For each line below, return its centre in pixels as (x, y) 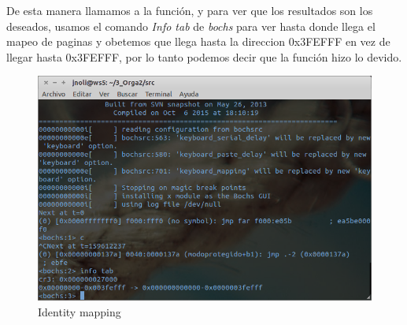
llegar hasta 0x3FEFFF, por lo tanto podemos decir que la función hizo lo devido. (204, 56)
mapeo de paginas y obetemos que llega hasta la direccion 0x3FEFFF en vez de (198, 41)
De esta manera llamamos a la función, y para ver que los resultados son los (190, 10)
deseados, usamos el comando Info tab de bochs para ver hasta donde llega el (191, 26)
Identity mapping (80, 311)
